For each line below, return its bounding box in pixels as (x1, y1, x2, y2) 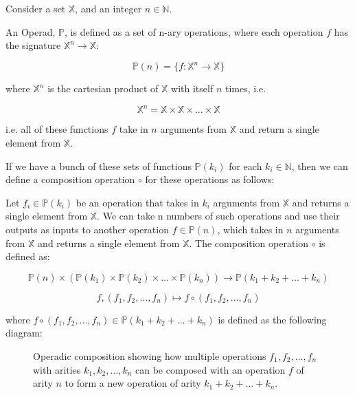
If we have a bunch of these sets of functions (5, 158, 192, 173)
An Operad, (5, 24, 56, 39)
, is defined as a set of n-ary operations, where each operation (65, 24, 323, 39)
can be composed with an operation (135, 362, 286, 376)
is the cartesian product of (47, 81, 159, 96)
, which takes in (217, 222, 284, 236)
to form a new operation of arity (65, 376, 201, 390)
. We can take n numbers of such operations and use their (97, 209, 340, 223)
